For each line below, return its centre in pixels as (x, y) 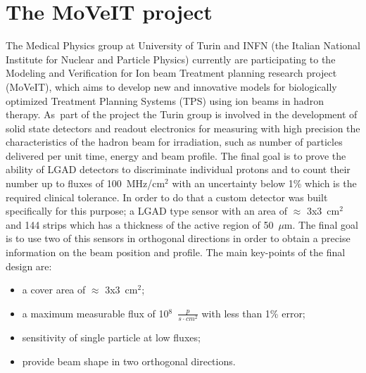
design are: (29, 266)
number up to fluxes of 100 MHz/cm (86, 183)
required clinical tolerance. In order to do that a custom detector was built (167, 197)
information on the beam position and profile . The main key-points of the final (176, 252)
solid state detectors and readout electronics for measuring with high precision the (183, 128)
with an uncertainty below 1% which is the (264, 183)
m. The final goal (321, 224)
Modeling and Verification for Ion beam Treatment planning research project (171, 73)
